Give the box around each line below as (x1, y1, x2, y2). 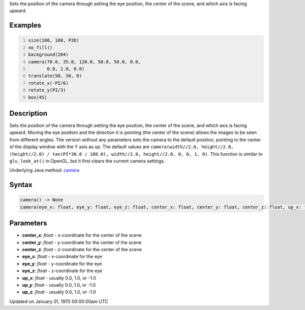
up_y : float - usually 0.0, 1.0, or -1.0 (22, 282, 96, 288)
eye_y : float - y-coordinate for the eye (22, 260, 102, 266)
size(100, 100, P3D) (28, 38, 80, 43)
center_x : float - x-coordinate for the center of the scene (22, 232, 142, 238)
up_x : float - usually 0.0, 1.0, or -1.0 (22, 274, 96, 281)
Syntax (9, 181, 33, 189)
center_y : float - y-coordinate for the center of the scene (22, 239, 142, 246)
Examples (9, 21, 42, 30)
